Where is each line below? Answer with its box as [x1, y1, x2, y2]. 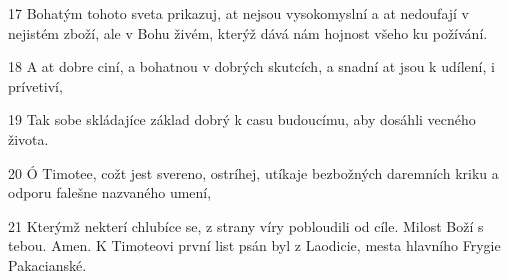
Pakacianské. [8, 254, 87, 275]
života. [8, 128, 49, 149]
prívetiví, [8, 75, 63, 96]
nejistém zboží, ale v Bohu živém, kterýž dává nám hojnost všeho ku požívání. [8, 22, 488, 43]
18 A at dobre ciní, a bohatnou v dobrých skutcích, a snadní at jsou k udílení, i [8, 56, 495, 77]
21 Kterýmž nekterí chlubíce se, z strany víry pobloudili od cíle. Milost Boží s [8, 215, 484, 236]
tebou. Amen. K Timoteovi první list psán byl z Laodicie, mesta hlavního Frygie [8, 235, 501, 256]
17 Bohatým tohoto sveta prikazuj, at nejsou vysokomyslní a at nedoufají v [8, 3, 470, 23]
